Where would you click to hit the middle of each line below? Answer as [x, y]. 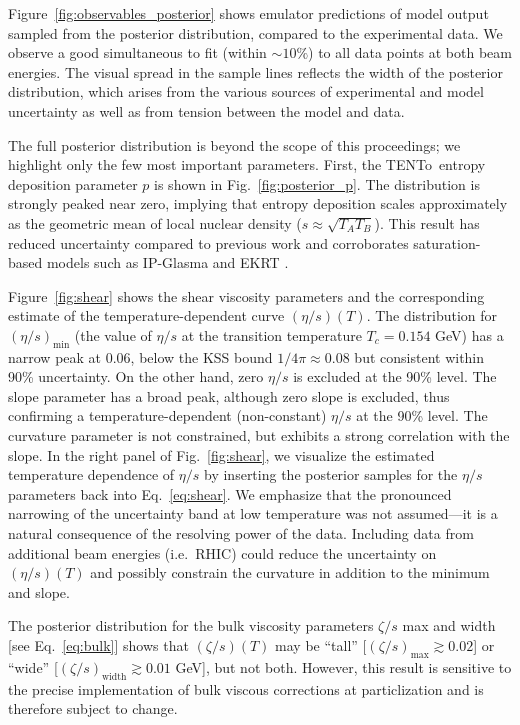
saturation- [447, 242]
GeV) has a [469, 334]
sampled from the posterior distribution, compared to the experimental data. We [255, 32]
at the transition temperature [271, 334]
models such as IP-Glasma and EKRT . [167, 262]
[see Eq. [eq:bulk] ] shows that [98, 645]
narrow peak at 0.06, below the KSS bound [140, 356]
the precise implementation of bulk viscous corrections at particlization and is [246, 688]
